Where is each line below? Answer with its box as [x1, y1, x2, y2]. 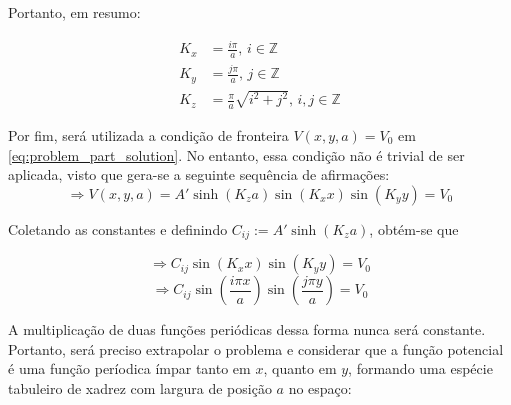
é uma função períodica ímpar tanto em [8, 358, 251, 379]
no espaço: [288, 377, 352, 398]
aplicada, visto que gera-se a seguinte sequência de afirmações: [8, 164, 390, 185]
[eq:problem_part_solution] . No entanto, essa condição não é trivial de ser [8, 144, 465, 165]
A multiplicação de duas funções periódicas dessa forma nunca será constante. [8, 319, 486, 340]
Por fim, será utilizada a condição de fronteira [8, 124, 289, 145]
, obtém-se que [369, 218, 459, 239]
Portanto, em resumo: [8, 2, 141, 22]
